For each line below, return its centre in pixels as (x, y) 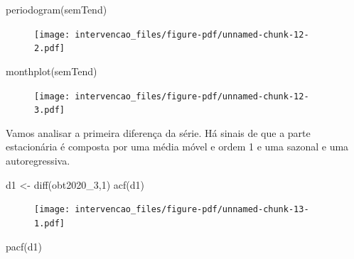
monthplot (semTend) (52, 71)
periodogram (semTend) (57, 9)
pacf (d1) (24, 246)
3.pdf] (49, 110)
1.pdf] (49, 223)
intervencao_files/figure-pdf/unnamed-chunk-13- (192, 210)
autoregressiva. (38, 160)
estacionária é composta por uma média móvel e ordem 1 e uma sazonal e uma (177, 147)
